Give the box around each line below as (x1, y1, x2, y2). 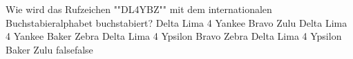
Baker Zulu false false (6, 42, 93, 56)
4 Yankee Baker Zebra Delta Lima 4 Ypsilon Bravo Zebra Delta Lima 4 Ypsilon (6, 29, 342, 43)
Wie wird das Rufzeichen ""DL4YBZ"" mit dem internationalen (6, 2, 272, 16)
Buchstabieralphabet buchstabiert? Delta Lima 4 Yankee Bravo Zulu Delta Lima (6, 15, 347, 29)
